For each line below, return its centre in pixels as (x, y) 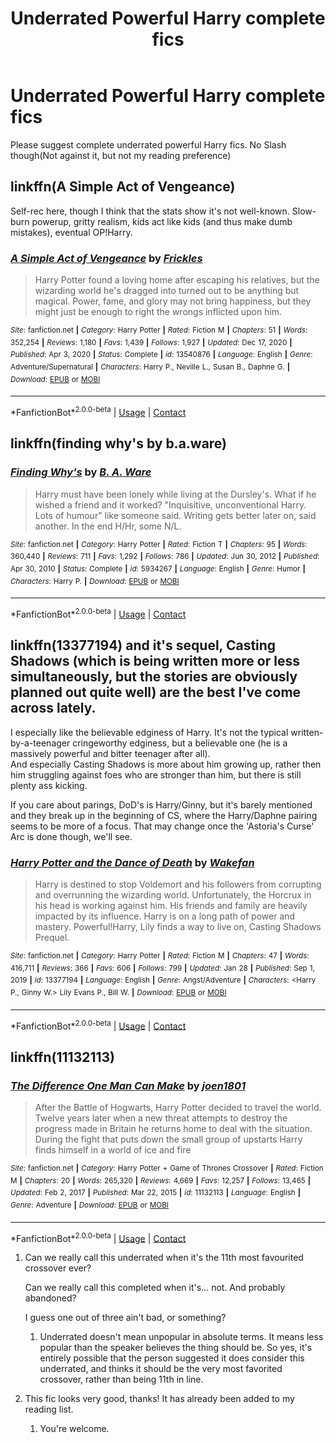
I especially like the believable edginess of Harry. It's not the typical (149, 732)
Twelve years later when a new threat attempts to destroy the (161, 1118)
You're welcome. (74, 1429)
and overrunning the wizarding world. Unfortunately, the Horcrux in (173, 895)
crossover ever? (58, 1268)
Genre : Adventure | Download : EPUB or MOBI (89, 1205)
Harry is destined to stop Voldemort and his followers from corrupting (178, 884)
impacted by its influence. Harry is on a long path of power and (165, 916)
